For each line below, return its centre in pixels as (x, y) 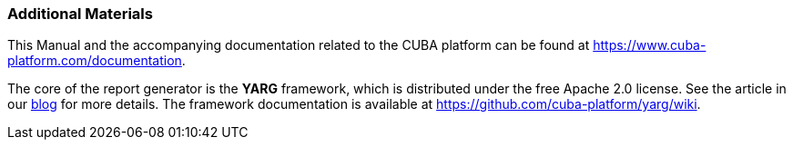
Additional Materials (80, 14)
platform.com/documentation (95, 61)
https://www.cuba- (650, 45)
